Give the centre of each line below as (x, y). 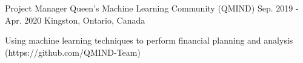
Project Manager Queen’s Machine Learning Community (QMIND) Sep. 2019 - (152, 8)
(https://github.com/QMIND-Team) (73, 52)
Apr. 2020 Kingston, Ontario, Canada (75, 20)
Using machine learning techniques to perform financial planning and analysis (149, 40)
